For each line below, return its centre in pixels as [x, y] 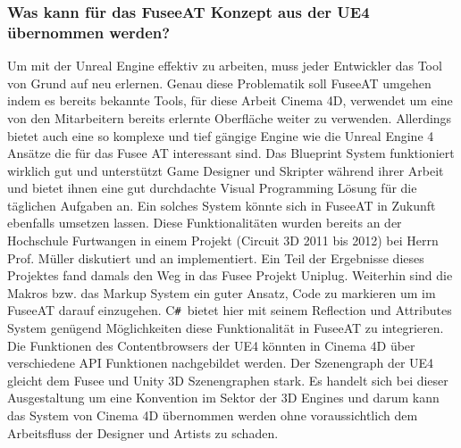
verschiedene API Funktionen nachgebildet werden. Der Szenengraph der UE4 [221, 363]
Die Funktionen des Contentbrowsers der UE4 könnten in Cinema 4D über [211, 345]
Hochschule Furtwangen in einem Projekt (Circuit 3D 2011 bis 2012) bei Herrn [223, 241]
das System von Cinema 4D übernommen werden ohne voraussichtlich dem [213, 415]
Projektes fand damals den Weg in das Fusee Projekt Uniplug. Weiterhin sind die [230, 275]
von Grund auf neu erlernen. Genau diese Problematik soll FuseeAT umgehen [219, 83]
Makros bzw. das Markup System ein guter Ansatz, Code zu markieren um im [222, 292]
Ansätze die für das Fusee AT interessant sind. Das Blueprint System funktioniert [231, 153]
